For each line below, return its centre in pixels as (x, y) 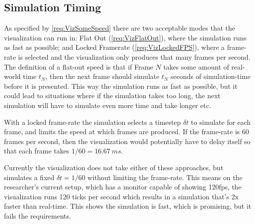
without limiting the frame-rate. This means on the (165, 177)
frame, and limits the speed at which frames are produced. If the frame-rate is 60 (127, 131)
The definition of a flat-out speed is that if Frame (79, 66)
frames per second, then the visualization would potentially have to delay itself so (127, 141)
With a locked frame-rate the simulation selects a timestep (92, 122)
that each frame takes (37, 151)
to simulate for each (221, 122)
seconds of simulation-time (210, 76)
